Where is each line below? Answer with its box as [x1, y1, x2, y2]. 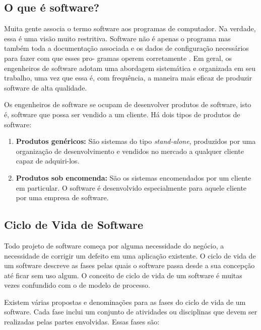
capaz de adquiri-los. [16, 155, 80, 166]
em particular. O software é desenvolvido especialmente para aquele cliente [16, 182, 247, 193]
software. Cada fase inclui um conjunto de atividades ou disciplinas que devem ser [4, 306, 257, 317]
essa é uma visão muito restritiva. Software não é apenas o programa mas [4, 33, 231, 43]
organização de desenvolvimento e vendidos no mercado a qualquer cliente [16, 145, 244, 156]
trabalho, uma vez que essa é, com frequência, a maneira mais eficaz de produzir [4, 72, 252, 83]
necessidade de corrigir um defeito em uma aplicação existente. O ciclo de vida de [4, 250, 256, 261]
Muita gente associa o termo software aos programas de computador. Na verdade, [4, 23, 256, 34]
